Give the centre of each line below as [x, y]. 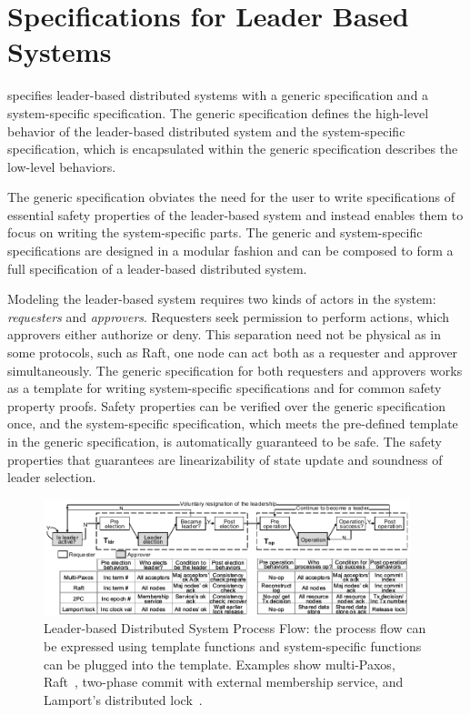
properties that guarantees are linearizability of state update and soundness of [225, 459]
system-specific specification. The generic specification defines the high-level [218, 112]
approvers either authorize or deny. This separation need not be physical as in [225, 334]
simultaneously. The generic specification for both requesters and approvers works [235, 370]
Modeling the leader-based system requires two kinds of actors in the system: [222, 299]
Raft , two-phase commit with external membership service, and [224, 682]
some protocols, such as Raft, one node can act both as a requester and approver [233, 352]
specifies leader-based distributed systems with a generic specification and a [218, 95]
